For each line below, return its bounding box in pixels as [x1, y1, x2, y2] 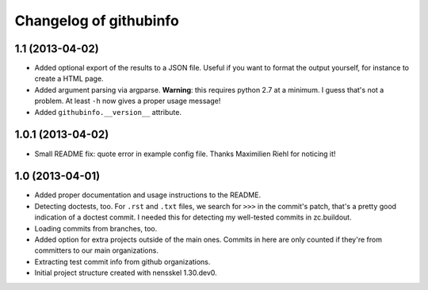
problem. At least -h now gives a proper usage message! [34, 96, 221, 106]
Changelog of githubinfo [14, 12, 180, 29]
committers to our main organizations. [34, 246, 159, 255]
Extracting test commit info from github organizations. [34, 257, 211, 266]
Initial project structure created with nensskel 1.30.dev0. [34, 268, 217, 277]
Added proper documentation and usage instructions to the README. [34, 190, 262, 200]
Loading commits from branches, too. [34, 223, 158, 233]
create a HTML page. [34, 74, 104, 83]
